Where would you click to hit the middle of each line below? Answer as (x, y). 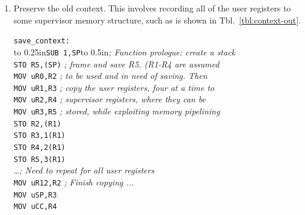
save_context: (42, 41)
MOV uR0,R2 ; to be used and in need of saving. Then (110, 76)
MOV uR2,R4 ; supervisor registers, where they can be (109, 99)
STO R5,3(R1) (39, 159)
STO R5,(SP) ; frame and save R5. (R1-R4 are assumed (116, 64)
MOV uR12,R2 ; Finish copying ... (74, 182)
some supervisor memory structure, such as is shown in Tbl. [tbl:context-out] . (157, 20)
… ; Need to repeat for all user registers (84, 170)
